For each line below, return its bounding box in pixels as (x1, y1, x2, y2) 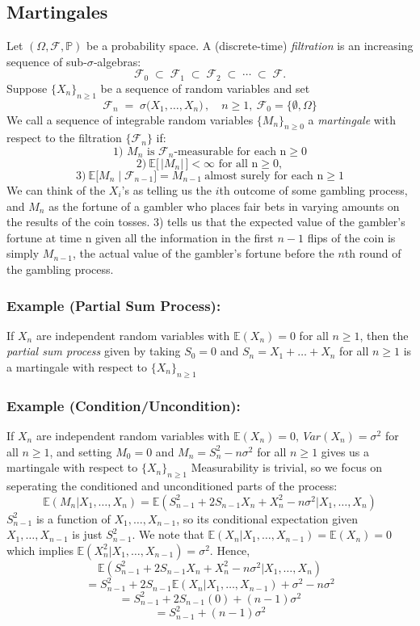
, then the (359, 326, 409, 343)
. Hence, (209, 541, 250, 558)
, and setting (49, 443, 112, 460)
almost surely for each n (204, 170, 324, 183)
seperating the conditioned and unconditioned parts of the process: (6, 477, 338, 494)
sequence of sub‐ (6, 53, 87, 69)
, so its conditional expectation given (176, 510, 359, 527)
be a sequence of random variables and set (100, 79, 310, 96)
